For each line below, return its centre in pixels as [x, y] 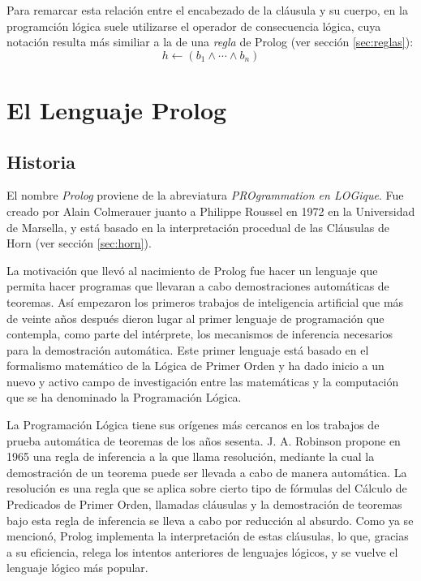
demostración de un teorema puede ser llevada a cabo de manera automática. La [207, 472]
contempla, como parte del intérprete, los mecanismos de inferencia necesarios [200, 334]
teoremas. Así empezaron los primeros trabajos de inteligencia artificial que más [205, 301]
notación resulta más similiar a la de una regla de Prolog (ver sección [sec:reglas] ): [210, 42]
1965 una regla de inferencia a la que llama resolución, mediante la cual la [191, 456]
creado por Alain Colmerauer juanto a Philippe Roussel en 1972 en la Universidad [211, 211]
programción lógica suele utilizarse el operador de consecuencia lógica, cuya [194, 26]
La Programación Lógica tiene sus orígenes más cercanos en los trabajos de [193, 425]
